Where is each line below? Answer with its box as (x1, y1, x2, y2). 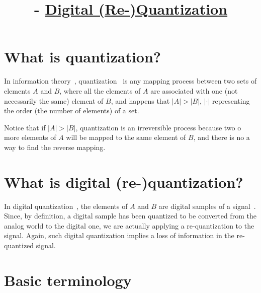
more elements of (4, 132, 56, 142)
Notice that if (4, 122, 46, 132)
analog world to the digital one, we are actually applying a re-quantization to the (4, 220, 254, 231)
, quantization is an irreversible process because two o (75, 122, 241, 132)
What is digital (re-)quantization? (4, 171, 243, 192)
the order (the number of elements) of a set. (4, 105, 139, 116)
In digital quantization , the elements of (4, 200, 128, 211)
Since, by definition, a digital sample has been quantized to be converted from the (4, 210, 256, 221)
